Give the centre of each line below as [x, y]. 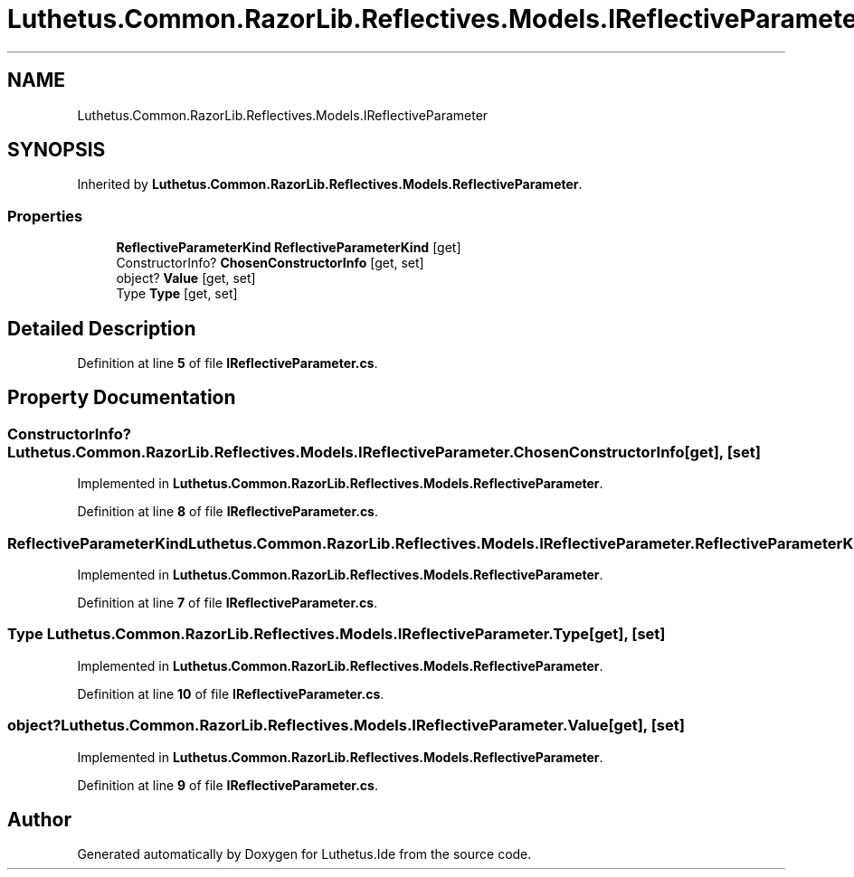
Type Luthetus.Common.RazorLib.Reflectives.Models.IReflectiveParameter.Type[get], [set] [337, 634]
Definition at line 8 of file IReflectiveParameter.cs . [228, 512]
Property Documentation [122, 398]
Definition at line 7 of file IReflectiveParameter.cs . [228, 603]
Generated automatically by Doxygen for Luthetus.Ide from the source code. [304, 854]
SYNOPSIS [57, 150]
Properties [45, 216]
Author [39, 819]
